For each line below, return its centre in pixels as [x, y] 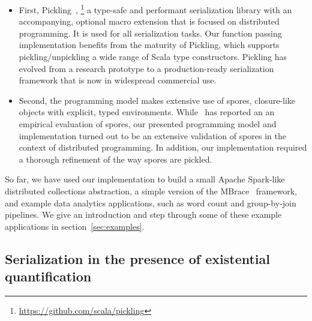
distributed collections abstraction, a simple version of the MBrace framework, [151, 190]
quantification [48, 276]
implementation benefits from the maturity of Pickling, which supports [149, 45]
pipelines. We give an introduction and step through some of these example [143, 214]
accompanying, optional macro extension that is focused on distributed [149, 21]
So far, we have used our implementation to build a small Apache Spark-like [145, 179]
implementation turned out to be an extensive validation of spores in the [153, 135]
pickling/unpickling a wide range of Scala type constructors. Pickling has [153, 57]
